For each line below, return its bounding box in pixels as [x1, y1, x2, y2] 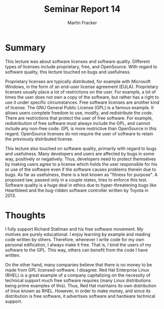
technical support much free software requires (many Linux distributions [5, 277, 151, 283]
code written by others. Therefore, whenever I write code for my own [5, 236, 144, 242]
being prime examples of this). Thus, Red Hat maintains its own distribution [5, 282, 157, 288]
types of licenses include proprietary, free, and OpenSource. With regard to [5, 63, 158, 69]
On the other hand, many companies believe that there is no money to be [5, 262, 152, 268]
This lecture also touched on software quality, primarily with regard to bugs [5, 145, 157, 151]
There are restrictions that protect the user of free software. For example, [5, 115, 153, 121]
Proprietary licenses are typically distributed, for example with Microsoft [5, 78, 151, 84]
